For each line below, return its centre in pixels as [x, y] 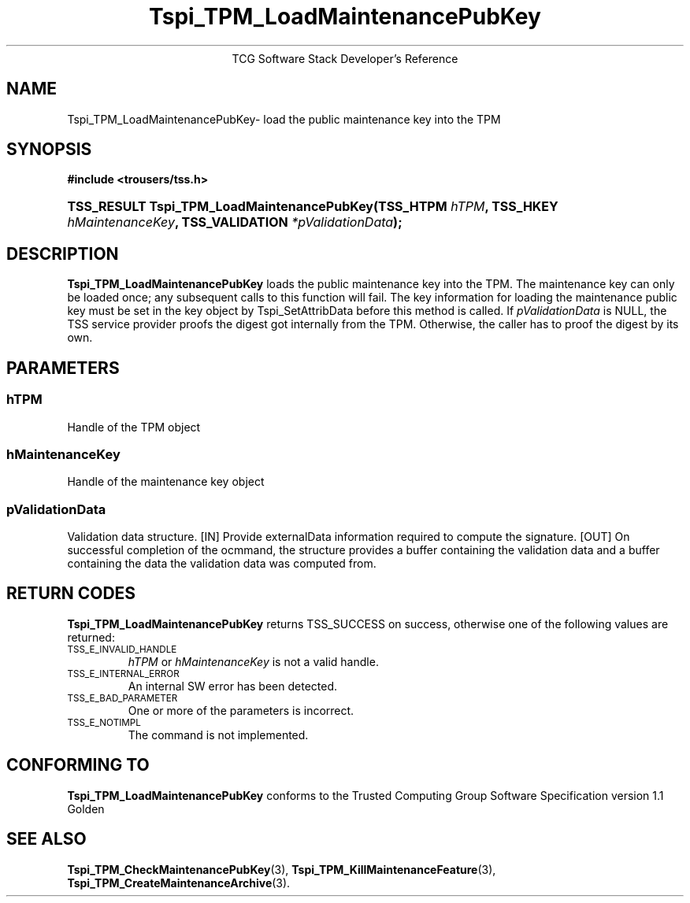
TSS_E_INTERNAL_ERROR [123, 674]
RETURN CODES [71, 594]
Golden [86, 809]
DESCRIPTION [63, 254]
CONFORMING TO [78, 765]
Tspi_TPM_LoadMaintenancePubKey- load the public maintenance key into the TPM [284, 119]
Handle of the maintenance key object [166, 482]
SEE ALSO [46, 839]
